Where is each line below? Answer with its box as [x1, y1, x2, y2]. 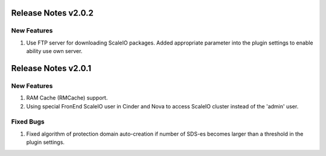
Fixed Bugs [11, 117, 45, 126]
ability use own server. [26, 48, 83, 55]
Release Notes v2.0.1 [11, 63, 92, 73]
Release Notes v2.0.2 [11, 8, 94, 18]
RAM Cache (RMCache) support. [26, 94, 108, 102]
